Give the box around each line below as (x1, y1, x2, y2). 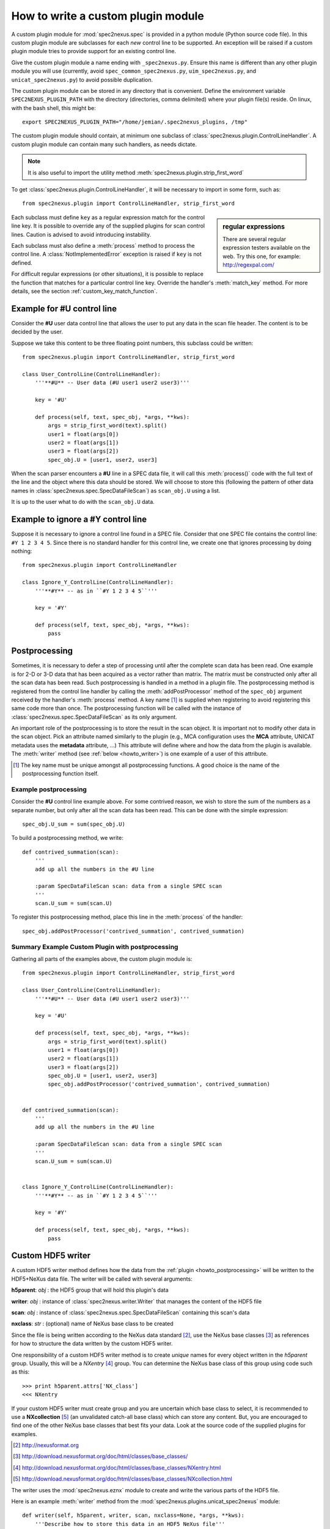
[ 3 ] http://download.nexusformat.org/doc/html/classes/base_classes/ (13, 1453, 188, 1460)
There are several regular (222, 235, 287, 243)
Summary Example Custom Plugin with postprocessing (11, 942, 178, 951)
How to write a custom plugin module (11, 9, 205, 23)
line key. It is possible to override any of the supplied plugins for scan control (11, 222, 205, 229)
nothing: (11, 547, 32, 555)
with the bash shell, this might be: (11, 104, 96, 111)
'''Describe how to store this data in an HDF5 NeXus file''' (34, 1520, 226, 1527)
